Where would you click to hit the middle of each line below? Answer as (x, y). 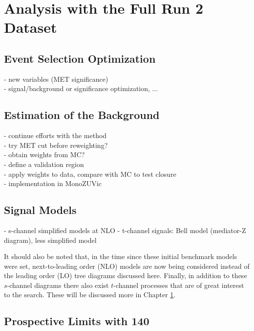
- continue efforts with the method (55, 135)
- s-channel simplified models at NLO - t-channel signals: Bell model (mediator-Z (125, 230)
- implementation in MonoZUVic (53, 183)
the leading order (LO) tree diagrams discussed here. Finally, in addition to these (126, 275)
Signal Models (40, 210)
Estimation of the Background (82, 115)
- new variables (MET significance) (56, 79)
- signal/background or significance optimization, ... (81, 88)
